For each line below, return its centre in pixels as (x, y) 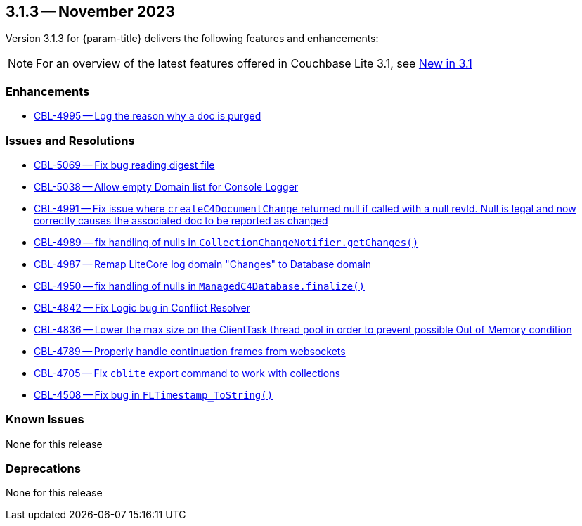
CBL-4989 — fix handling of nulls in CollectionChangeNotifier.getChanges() (226, 242)
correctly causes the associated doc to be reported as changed (181, 220)
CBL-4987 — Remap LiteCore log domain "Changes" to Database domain (203, 264)
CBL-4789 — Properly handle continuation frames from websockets (190, 351)
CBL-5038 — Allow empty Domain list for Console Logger (166, 186)
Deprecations (43, 469)
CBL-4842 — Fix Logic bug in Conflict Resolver (142, 307)
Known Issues (45, 419)
